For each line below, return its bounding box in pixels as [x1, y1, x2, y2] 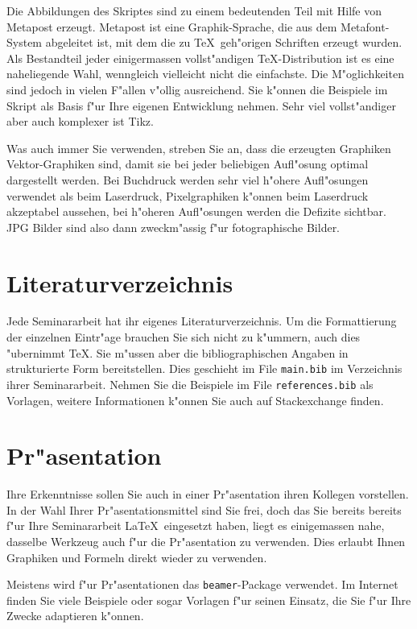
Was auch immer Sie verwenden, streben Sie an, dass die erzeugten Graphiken [6, 139, 391, 156]
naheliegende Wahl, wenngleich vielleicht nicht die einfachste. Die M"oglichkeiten [6, 65, 404, 82]
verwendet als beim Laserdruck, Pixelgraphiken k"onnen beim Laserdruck [6, 187, 369, 204]
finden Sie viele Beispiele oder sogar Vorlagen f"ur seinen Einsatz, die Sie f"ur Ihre [6, 591, 411, 608]
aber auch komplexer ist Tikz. [6, 113, 154, 130]
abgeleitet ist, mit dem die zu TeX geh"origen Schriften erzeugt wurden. [45, 34, 403, 51]
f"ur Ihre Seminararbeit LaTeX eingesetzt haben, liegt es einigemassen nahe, [6, 517, 385, 534]
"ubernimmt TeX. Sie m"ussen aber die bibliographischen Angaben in [6, 344, 349, 361]
